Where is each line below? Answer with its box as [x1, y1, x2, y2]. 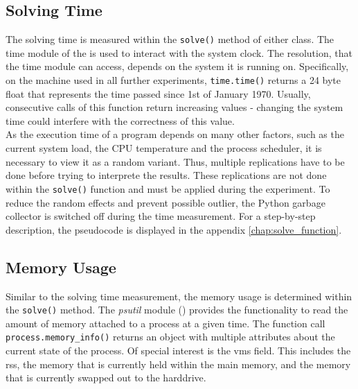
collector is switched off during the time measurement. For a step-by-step [6, 209, 316, 223]
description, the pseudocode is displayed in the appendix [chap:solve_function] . [6, 222, 342, 236]
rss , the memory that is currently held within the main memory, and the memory [6, 356, 351, 371]
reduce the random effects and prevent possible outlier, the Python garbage [6, 195, 325, 209]
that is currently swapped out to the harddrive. [6, 370, 206, 385]
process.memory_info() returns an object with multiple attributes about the [6, 329, 335, 344]
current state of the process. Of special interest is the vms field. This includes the [6, 343, 351, 357]
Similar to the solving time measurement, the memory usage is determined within [6, 288, 352, 303]
